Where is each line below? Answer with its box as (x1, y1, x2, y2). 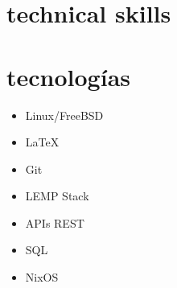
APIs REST (25, 214, 84, 231)
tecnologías (6, 60, 131, 93)
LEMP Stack (25, 187, 89, 204)
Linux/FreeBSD (25, 106, 104, 123)
